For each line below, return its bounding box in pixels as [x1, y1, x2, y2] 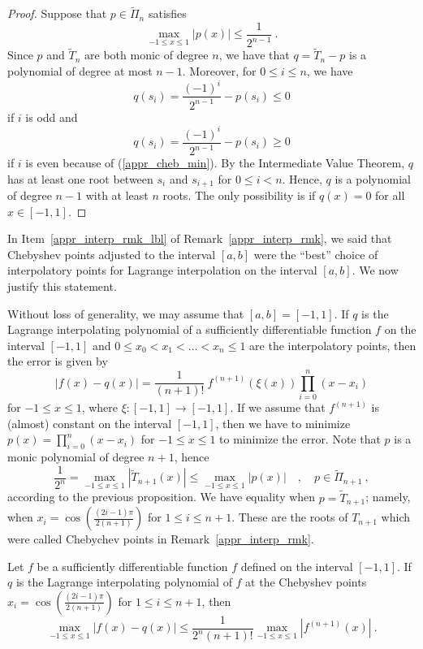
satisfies [148, 5, 187, 22]
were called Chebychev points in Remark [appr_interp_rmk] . [7, 530, 314, 547]
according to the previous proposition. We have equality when [7, 488, 316, 505]
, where [81, 399, 119, 416]
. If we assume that [230, 399, 326, 416]
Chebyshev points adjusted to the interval [7, 245, 216, 262]
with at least [85, 187, 149, 204]
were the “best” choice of [253, 245, 378, 262]
